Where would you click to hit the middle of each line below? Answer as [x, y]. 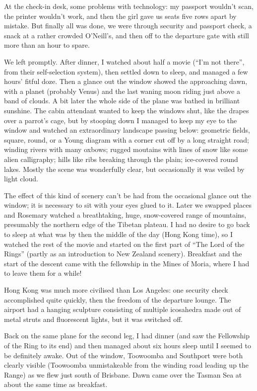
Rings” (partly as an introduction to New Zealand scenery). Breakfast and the [123, 254]
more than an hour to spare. [47, 45]
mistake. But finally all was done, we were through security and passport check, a [128, 26]
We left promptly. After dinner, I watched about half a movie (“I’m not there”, [124, 61]
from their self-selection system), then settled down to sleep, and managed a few [126, 71]
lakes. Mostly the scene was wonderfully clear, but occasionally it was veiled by [124, 169]
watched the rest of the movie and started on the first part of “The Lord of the [124, 244]
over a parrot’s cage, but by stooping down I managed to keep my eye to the [121, 120]
